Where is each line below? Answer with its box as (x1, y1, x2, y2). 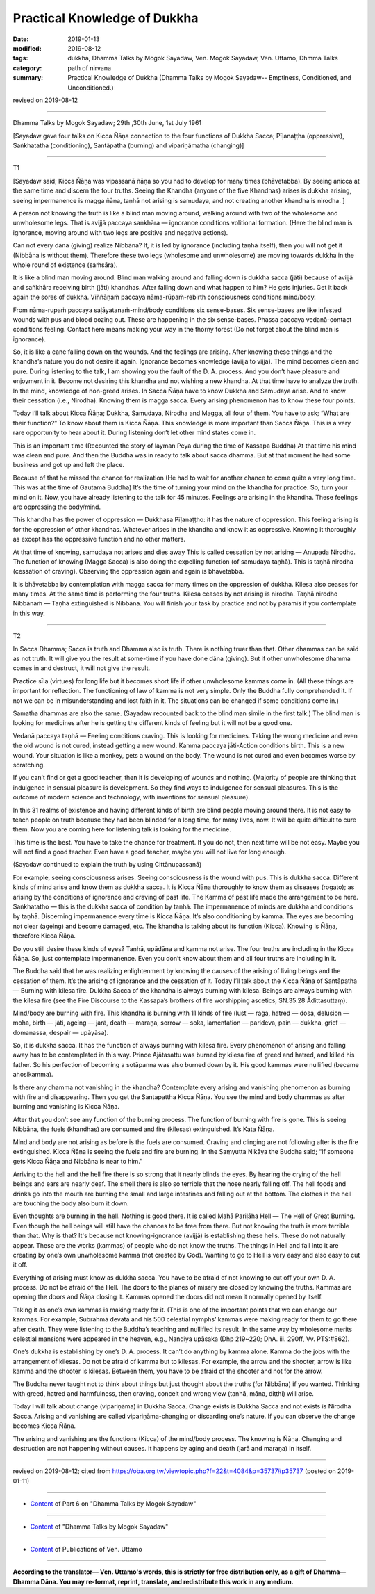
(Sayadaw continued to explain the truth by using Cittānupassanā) (12, 861, 202, 869)
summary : (12, 74, 44, 82)
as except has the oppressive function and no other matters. (12, 535, 185, 544)
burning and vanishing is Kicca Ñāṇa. (12, 1103, 119, 1111)
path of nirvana (67, 63, 111, 72)
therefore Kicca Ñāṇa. (12, 932, 76, 940)
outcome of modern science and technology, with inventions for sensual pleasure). (12, 793, 250, 802)
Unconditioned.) (67, 83, 114, 92)
